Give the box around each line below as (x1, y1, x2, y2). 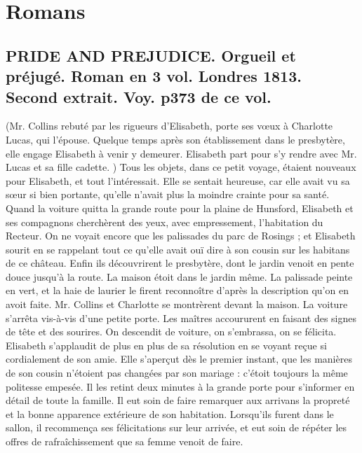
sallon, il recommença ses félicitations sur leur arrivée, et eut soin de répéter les (6, 420, 347, 435)
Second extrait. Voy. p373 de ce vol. (6, 85, 271, 107)
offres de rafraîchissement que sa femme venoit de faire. (6, 434, 243, 449)
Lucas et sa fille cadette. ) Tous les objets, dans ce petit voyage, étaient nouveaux (6, 160, 356, 174)
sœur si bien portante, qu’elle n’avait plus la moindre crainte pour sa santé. (6, 187, 330, 202)
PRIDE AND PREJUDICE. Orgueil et (6, 44, 296, 66)
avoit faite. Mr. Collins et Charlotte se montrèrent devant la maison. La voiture (6, 297, 348, 312)
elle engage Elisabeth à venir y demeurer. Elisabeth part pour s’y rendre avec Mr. (6, 146, 357, 160)
